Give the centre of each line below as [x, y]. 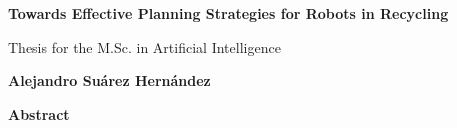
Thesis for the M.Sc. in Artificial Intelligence [144, 46]
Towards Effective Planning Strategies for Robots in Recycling [228, 13]
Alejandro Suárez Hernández [109, 80]
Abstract [39, 113]
